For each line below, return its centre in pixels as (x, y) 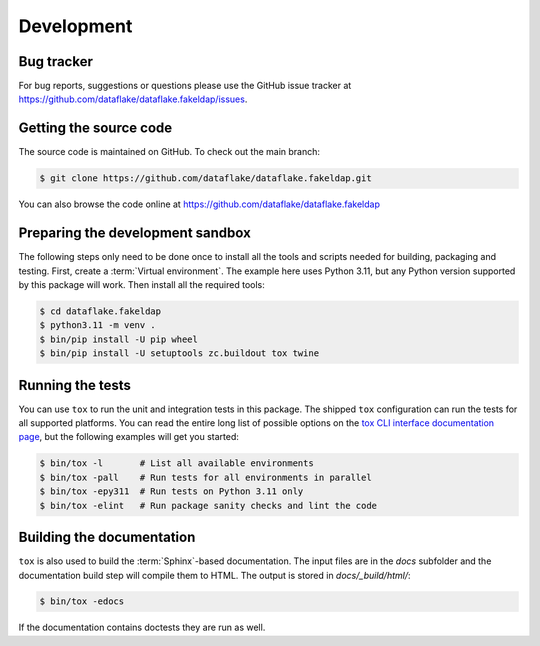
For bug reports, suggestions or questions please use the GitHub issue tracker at (185, 86)
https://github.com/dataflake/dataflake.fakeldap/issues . (133, 99)
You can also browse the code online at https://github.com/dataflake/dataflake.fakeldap (199, 204)
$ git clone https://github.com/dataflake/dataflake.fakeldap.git (205, 178)
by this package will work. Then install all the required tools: (141, 285)
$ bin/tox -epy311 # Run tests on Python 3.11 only (171, 491)
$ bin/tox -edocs (82, 601)
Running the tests (75, 385)
